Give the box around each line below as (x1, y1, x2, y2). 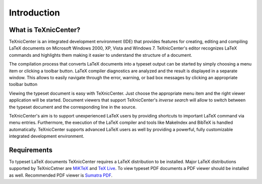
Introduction (9, 7, 60, 18)
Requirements (9, 146, 53, 154)
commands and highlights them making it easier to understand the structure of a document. (9, 52, 193, 58)
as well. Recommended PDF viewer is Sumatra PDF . (9, 172, 113, 178)
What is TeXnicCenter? (9, 26, 81, 34)
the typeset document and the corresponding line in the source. (9, 104, 137, 110)
